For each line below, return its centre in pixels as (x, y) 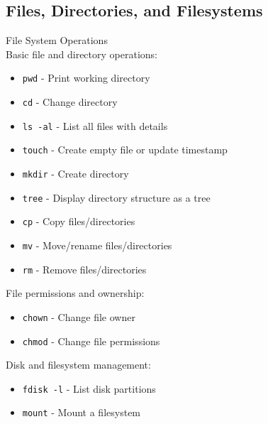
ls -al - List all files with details (95, 125)
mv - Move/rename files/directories (97, 245)
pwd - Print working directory (86, 78)
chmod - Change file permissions (91, 341)
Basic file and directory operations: (82, 54)
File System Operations (57, 40)
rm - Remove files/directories (84, 269)
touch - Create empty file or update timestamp (125, 150)
